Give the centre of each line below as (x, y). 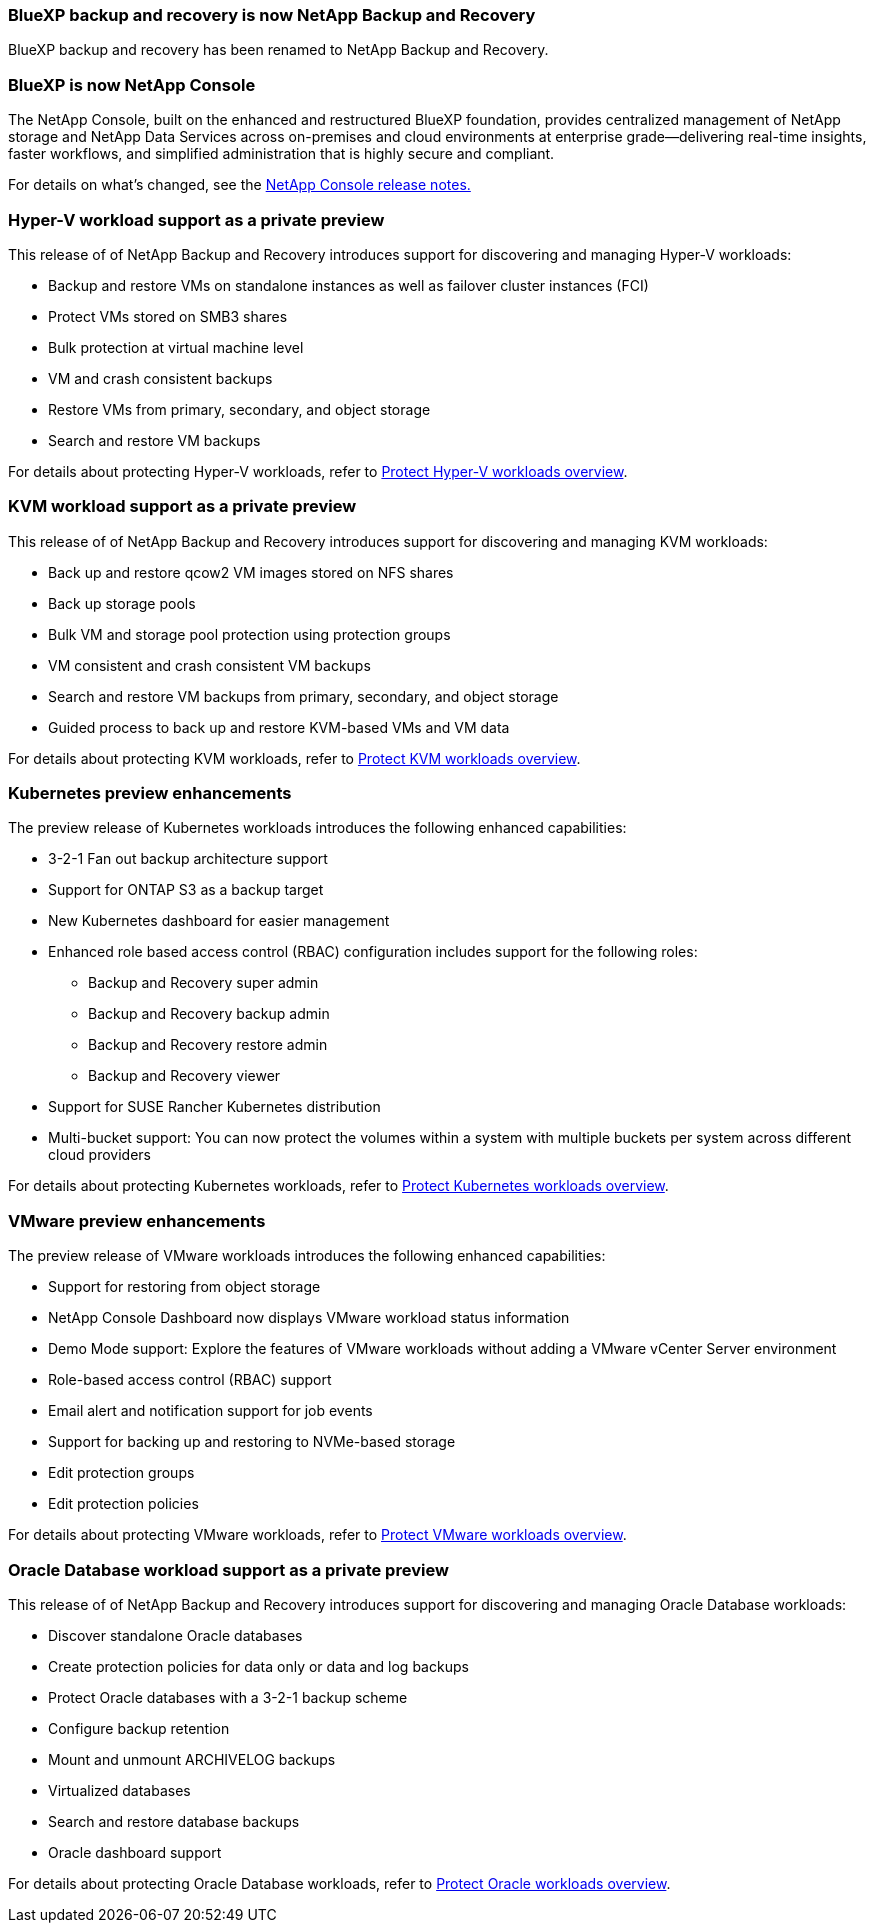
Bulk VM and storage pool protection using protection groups (249, 634)
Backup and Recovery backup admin (209, 1014)
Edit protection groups (121, 1473)
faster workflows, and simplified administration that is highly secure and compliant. (281, 154)
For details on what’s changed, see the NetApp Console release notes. (239, 185)
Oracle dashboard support (135, 1852)
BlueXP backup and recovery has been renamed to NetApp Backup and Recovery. (278, 50)
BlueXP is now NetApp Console (132, 84)
